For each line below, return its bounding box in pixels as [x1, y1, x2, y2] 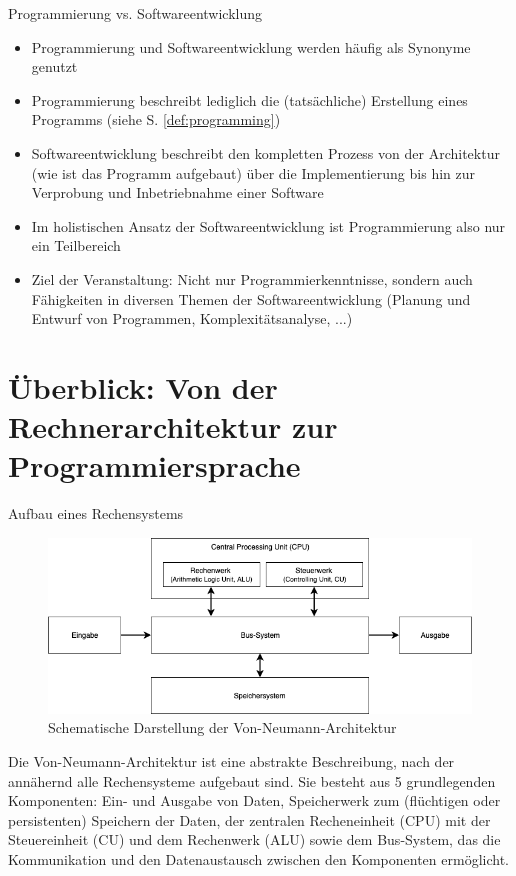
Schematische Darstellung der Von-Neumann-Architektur [48, 717, 397, 738]
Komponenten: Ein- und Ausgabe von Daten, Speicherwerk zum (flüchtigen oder [8, 790, 501, 811]
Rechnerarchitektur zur [8, 406, 338, 447]
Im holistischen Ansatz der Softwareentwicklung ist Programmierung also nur [31, 215, 506, 236]
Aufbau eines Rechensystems [8, 503, 184, 524]
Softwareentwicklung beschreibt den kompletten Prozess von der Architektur [31, 142, 500, 163]
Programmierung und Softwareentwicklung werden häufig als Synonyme [31, 36, 471, 57]
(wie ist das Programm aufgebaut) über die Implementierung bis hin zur [31, 162, 475, 183]
